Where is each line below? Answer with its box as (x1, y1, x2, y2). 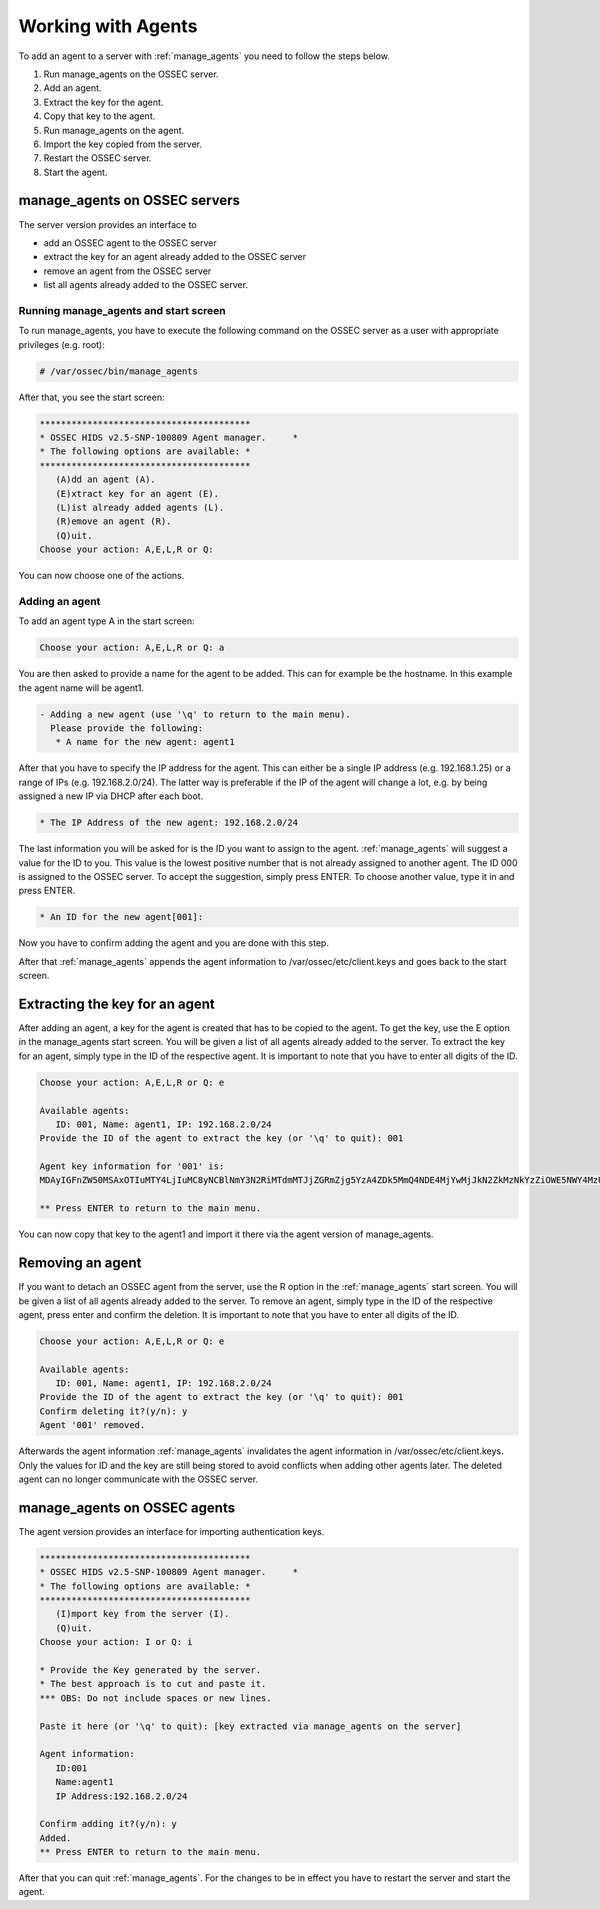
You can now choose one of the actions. (18, 570, 185, 582)
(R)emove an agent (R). (55, 516, 172, 527)
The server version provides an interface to (18, 218, 197, 230)
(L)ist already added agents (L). (55, 501, 225, 513)
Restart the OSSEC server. (43, 152, 152, 164)
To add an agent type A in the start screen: (18, 615, 195, 627)
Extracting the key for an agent (18, 995, 215, 1012)
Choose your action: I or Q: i (39, 1636, 194, 1648)
